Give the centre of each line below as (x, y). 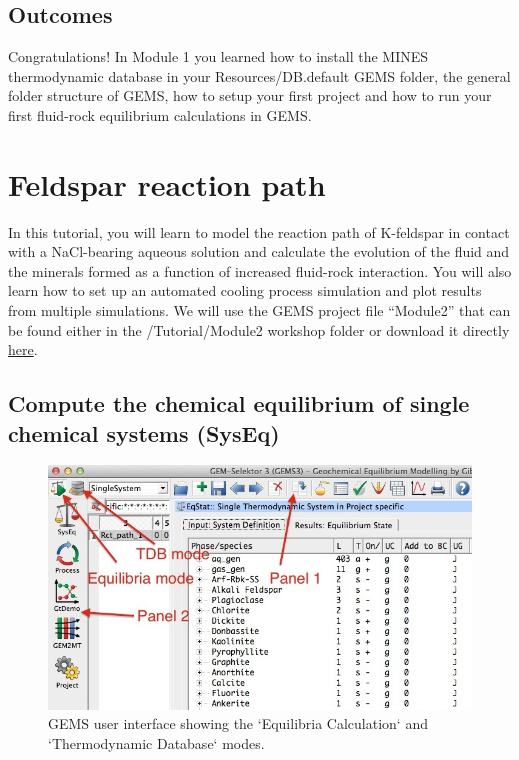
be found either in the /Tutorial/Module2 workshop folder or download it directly (259, 329)
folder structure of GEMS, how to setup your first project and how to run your (250, 95)
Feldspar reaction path (167, 183)
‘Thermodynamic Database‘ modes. (156, 743)
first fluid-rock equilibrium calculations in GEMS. (160, 114)
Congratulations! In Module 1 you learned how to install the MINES (218, 56)
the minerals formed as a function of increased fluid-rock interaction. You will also (260, 270)
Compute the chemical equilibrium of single (239, 403)
